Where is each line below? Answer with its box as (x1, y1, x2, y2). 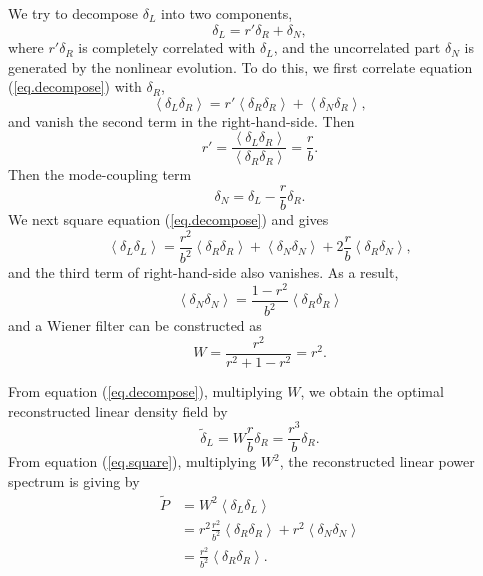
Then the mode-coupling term (8, 164, 192, 185)
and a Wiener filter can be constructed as (8, 315, 262, 336)
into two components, (160, 3, 293, 23)
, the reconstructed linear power (279, 451, 475, 472)
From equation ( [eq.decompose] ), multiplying (8, 381, 283, 402)
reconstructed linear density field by (8, 400, 228, 421)
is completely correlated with (78, 37, 256, 58)
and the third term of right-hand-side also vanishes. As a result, (8, 262, 399, 283)
